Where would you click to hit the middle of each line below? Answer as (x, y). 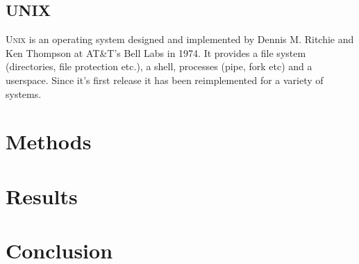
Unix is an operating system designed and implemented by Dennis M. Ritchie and (180, 39)
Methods (49, 141)
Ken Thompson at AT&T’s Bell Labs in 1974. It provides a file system (156, 52)
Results (42, 196)
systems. (24, 93)
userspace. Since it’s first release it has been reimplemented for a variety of (165, 80)
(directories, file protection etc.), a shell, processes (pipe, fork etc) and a (159, 66)
